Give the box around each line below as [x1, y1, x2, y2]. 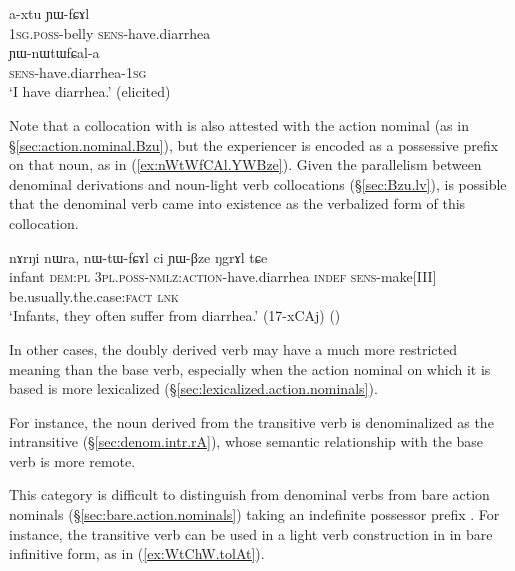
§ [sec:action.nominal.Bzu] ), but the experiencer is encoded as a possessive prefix [9, 134, 499, 155]
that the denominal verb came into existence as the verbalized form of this [9, 193, 466, 214]
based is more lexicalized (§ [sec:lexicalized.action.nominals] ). [9, 378, 378, 399]
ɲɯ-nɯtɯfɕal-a [9, 42, 100, 63]
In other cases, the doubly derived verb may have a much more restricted [9, 338, 458, 359]
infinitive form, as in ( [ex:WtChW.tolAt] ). [9, 543, 265, 564]
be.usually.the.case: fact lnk [9, 285, 179, 306]
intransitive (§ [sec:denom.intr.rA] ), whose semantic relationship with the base [9, 431, 484, 452]
